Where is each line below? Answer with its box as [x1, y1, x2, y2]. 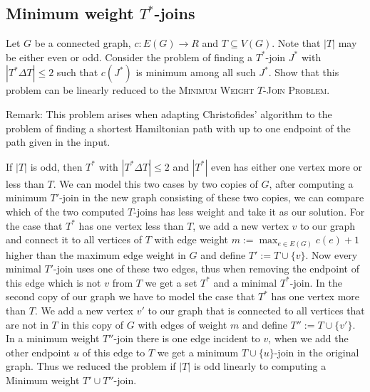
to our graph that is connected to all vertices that [148, 303, 365, 318]
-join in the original [274, 344, 359, 359]
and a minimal [213, 275, 277, 290]
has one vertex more [271, 289, 360, 304]
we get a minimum [157, 344, 239, 359]
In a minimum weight [6, 331, 100, 346]
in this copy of [61, 317, 124, 332]
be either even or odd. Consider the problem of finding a [6, 49, 252, 64]
